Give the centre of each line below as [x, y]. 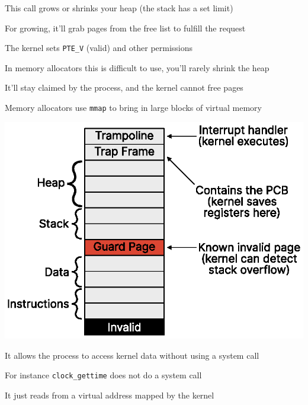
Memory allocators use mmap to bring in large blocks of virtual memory [133, 108]
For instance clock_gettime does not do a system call [103, 375]
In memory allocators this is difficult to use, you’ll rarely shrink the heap [137, 67]
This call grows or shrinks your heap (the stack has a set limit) [119, 8]
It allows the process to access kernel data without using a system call [132, 355]
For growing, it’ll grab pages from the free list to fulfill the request [125, 28]
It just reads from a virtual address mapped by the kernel [110, 395]
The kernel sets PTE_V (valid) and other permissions [99, 48]
